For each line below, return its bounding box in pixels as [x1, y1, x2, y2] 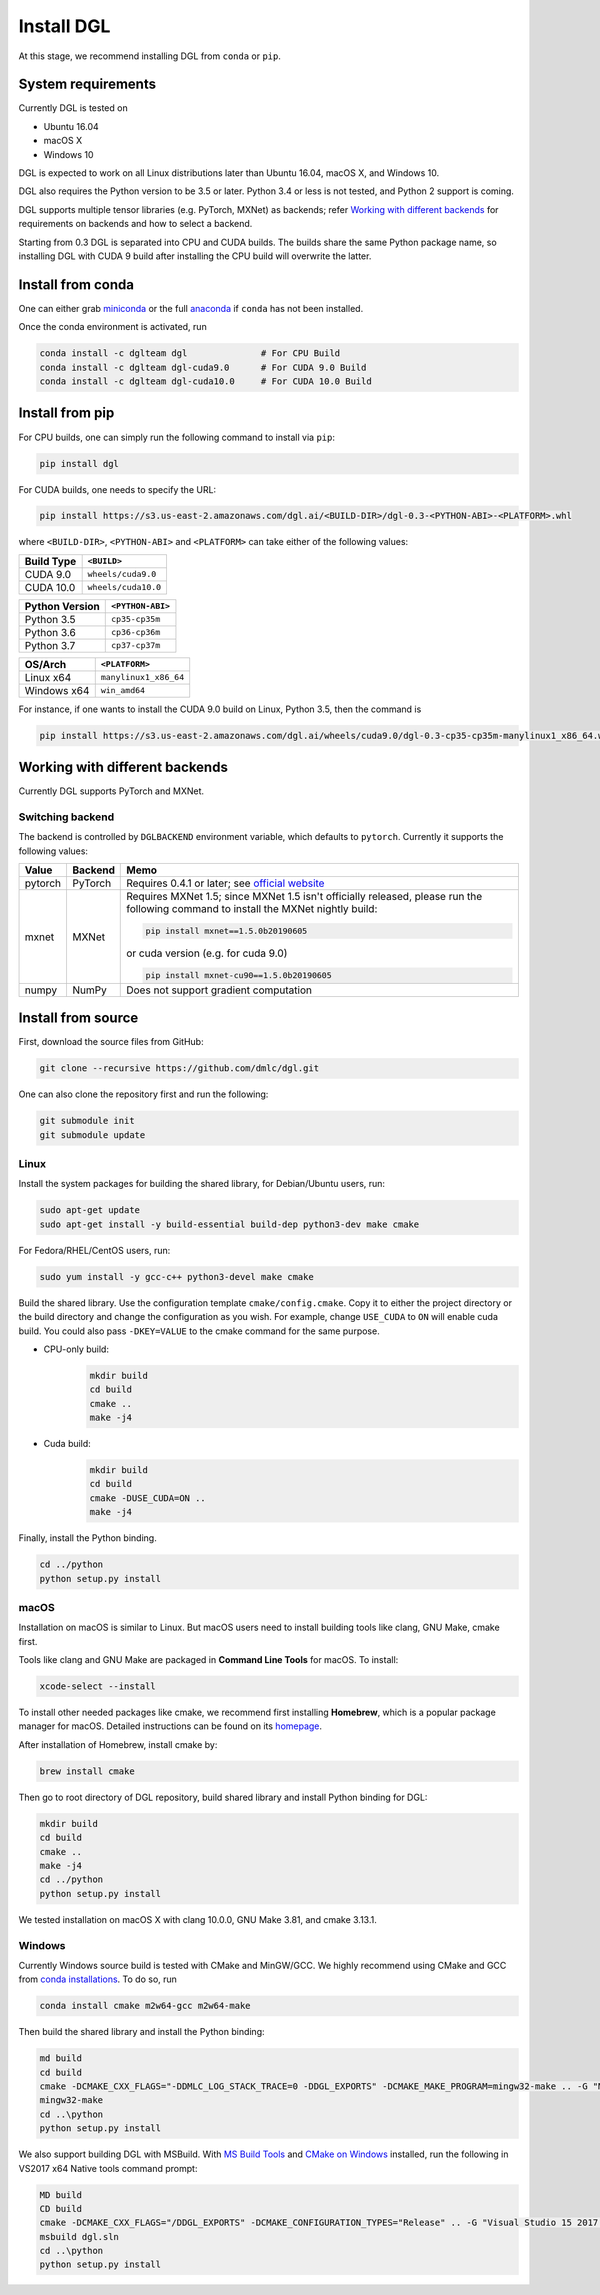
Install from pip [18, 405, 115, 422]
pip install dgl [39, 458, 120, 469]
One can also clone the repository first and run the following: [18, 1088, 269, 1100]
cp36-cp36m [110, 627, 161, 638]
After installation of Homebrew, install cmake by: [18, 1738, 218, 1750]
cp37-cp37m [110, 640, 161, 651]
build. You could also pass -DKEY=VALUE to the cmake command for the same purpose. [18, 1325, 380, 1337]
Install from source [18, 1010, 139, 1027]
